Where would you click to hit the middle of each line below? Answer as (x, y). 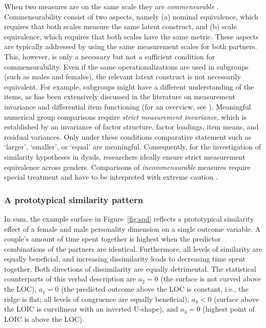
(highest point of (229, 309)
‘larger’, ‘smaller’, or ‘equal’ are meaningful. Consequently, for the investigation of (133, 147)
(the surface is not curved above (211, 279)
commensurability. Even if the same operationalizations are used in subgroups (126, 66)
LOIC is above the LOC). (44, 319)
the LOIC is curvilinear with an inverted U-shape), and (91, 309)
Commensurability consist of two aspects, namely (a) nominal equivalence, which (131, 16)
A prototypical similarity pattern (74, 199)
